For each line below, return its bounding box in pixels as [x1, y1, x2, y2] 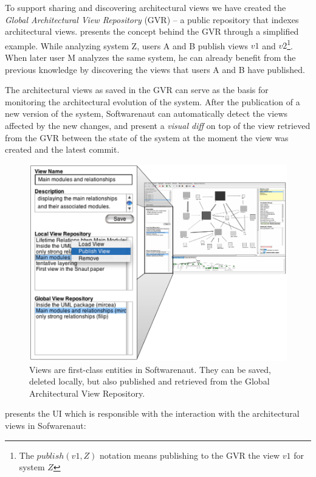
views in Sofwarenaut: [5, 419, 86, 431]
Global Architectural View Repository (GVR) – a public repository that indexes [5, 13, 299, 26]
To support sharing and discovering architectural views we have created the [5, 1, 286, 13]
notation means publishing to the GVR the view [100, 448, 280, 461]
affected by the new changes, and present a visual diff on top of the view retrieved [5, 119, 311, 131]
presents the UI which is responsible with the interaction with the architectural [5, 407, 300, 420]
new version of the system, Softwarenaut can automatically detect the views [5, 107, 288, 120]
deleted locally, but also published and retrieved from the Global [29, 375, 270, 388]
